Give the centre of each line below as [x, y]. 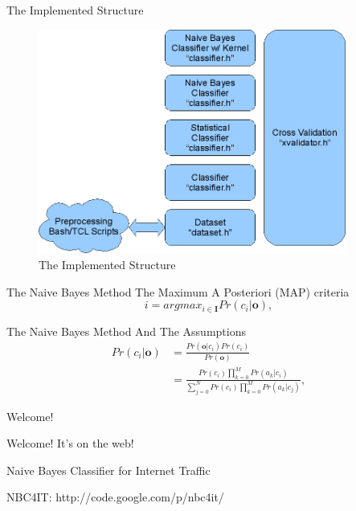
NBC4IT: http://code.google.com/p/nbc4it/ [115, 497]
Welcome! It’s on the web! [70, 443]
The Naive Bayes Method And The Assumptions [126, 331]
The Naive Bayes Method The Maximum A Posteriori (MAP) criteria [178, 291]
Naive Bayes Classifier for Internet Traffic [108, 470]
